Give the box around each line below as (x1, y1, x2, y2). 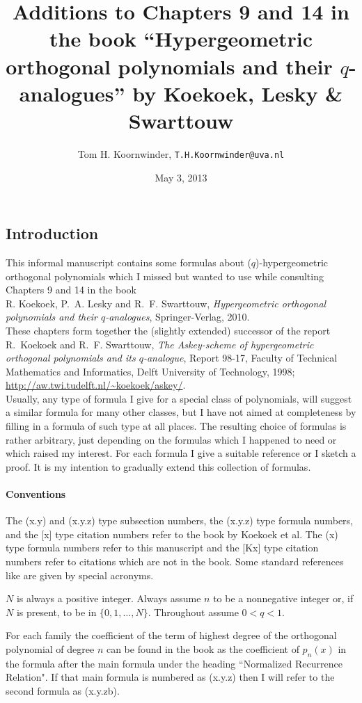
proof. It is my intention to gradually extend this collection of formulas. (6, 459, 311, 474)
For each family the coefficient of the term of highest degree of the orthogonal (6, 628, 337, 643)
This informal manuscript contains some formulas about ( (6, 254, 251, 269)
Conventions (6, 487, 66, 501)
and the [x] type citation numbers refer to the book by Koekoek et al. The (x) (6, 526, 338, 541)
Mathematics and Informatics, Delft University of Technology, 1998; (6, 364, 295, 378)
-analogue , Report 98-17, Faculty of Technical (143, 350, 338, 365)
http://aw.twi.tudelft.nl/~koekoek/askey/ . (6, 378, 186, 392)
